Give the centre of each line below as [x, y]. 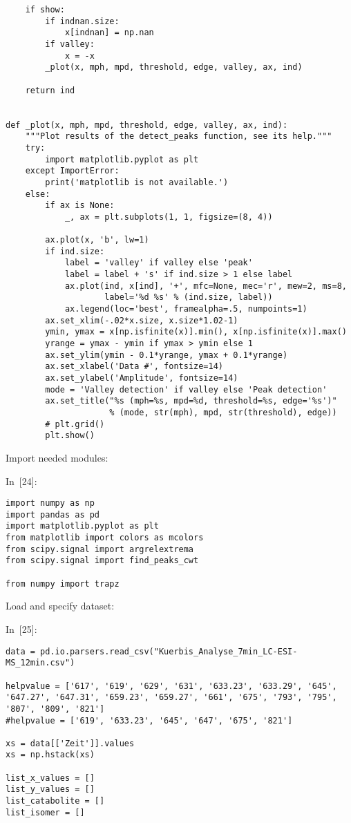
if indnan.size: [82, 21]
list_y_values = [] [50, 789]
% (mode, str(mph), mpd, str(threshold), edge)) [223, 412]
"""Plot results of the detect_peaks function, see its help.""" [179, 136]
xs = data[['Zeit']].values [70, 743]
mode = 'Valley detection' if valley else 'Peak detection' [186, 389]
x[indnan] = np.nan [109, 33]
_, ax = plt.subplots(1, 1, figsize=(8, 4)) [169, 217]
